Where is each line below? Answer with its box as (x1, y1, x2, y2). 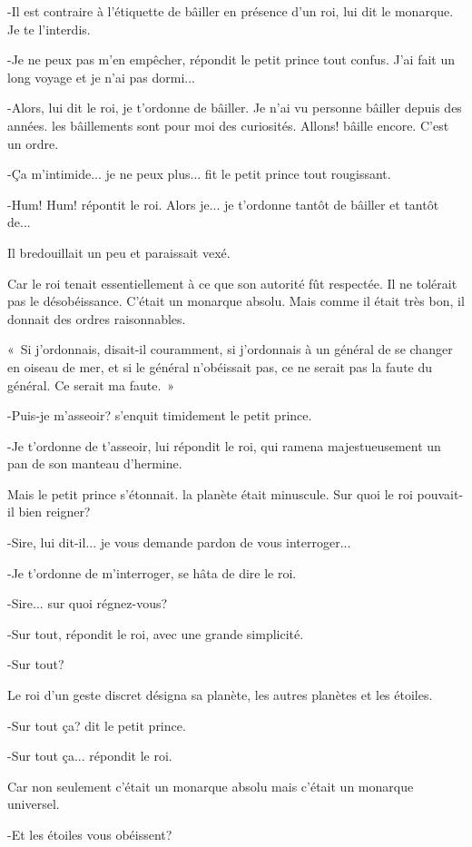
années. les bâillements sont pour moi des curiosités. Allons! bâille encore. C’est (7, 115, 449, 134)
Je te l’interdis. (7, 19, 91, 38)
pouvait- (417, 484, 464, 503)
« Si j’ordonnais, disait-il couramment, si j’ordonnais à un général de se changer (7, 340, 453, 359)
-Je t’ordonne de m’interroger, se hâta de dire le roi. (7, 563, 297, 582)
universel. (7, 794, 60, 813)
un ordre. (7, 133, 59, 153)
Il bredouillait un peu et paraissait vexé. (7, 242, 231, 261)
